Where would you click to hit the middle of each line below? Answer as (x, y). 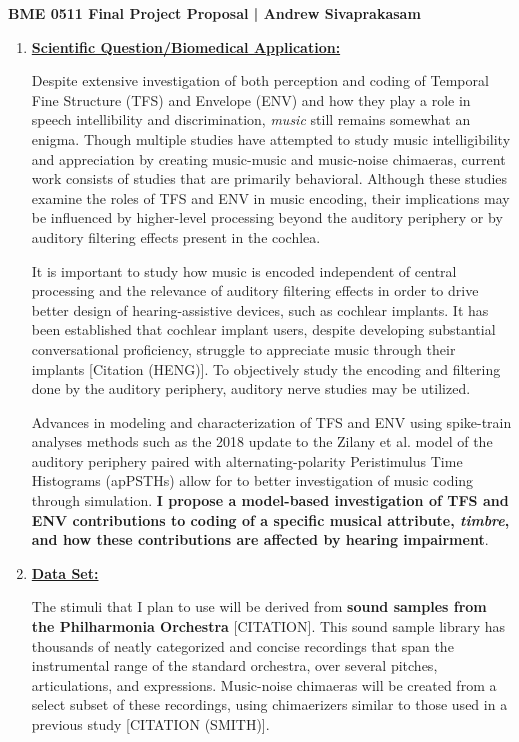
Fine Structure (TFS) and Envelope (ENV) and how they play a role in (251, 99)
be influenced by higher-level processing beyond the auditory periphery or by (267, 217)
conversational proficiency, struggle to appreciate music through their (243, 348)
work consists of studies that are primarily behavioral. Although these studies (269, 178)
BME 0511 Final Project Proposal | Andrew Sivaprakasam (214, 13)
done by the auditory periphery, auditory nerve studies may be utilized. (251, 388)
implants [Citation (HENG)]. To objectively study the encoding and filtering (266, 368)
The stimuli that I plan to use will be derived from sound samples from (259, 606)
